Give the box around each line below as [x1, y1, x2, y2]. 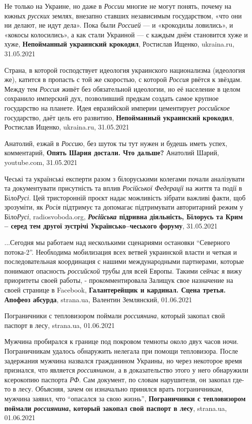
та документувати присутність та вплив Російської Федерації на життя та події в [4, 183, 242, 193]
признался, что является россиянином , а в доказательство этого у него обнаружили [4, 365, 249, 375]
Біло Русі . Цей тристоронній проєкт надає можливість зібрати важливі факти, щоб [4, 192, 246, 202]
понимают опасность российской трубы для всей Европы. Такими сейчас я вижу [4, 265, 242, 276]
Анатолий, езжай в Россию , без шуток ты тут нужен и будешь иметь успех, [4, 138, 227, 148]
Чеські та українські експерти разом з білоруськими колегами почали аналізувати [4, 173, 245, 183]
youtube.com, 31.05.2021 [4, 157, 78, 167]
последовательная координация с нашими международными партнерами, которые [4, 256, 244, 266]
